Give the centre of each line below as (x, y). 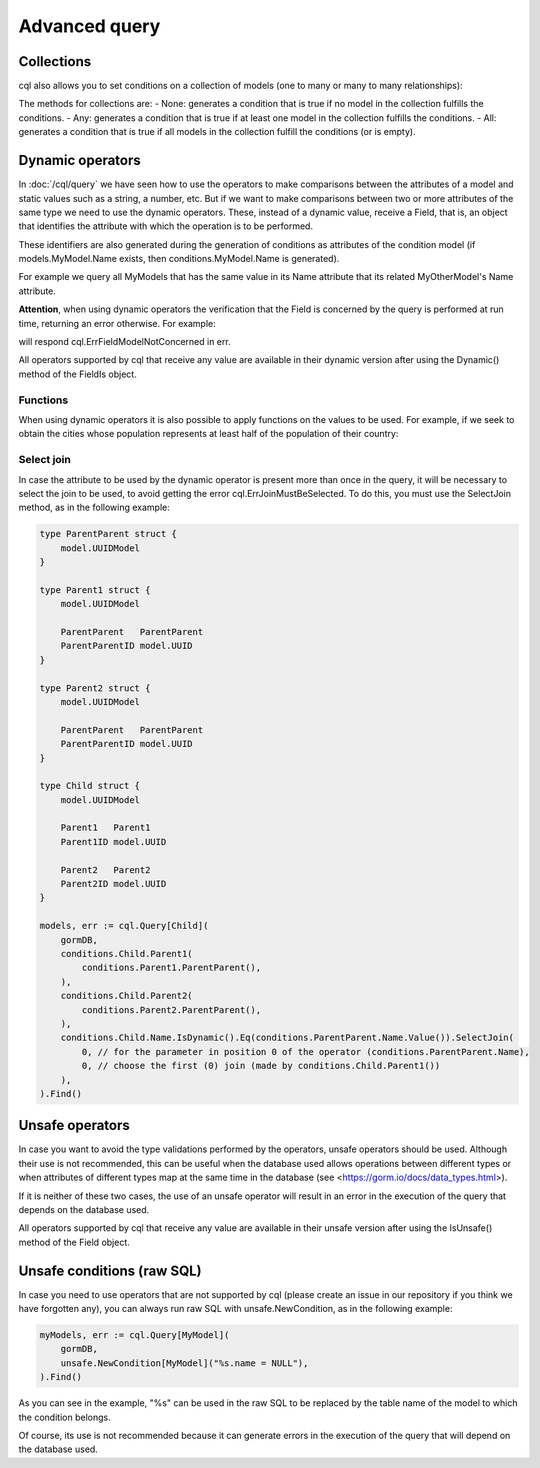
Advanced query (89, 26)
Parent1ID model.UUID (113, 841)
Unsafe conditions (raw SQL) (110, 1270)
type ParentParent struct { (108, 534)
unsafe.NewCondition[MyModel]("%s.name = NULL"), (184, 1363)
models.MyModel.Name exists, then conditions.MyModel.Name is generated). (179, 259)
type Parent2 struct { (95, 688)
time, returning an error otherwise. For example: (117, 323)
